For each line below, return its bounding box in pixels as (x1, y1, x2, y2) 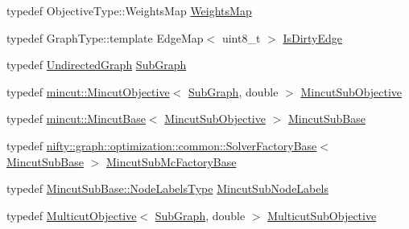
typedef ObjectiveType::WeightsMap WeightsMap (6, 2, 252, 18)
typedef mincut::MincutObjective (6, 83, 170, 100)
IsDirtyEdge (283, 29, 343, 46)
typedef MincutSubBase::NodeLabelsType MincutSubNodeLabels (6, 180, 328, 197)
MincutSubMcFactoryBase (105, 153, 237, 170)
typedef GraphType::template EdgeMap (6, 29, 204, 46)
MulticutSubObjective (267, 207, 377, 223)
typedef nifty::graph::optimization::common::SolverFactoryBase (6, 137, 317, 153)
